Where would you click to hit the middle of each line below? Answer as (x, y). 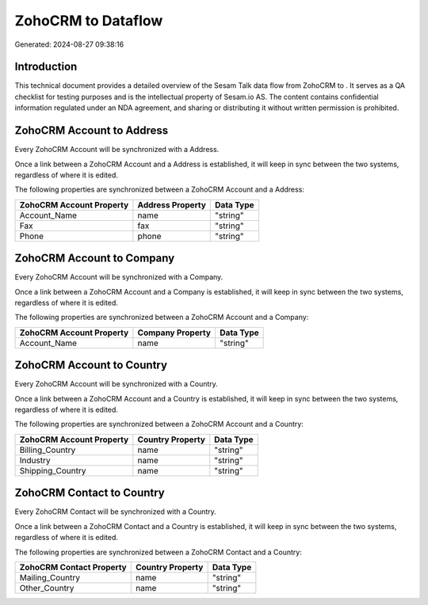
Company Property (174, 333)
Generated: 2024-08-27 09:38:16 (69, 44)
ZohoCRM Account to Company (95, 259)
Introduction (46, 67)
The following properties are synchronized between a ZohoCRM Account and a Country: (159, 424)
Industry (35, 460)
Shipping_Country (53, 470)
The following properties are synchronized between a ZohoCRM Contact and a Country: (159, 552)
